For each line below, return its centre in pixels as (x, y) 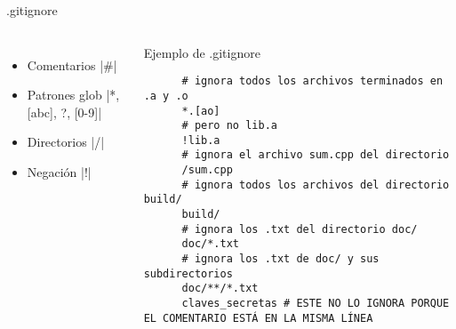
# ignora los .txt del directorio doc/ (300, 229)
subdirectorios (188, 273)
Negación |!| (59, 171)
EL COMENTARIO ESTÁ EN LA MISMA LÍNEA (258, 318)
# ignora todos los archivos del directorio (316, 185)
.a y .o (166, 96)
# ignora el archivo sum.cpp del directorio (316, 155)
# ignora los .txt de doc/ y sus (280, 259)
